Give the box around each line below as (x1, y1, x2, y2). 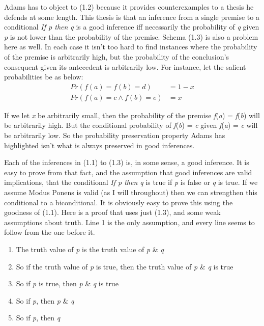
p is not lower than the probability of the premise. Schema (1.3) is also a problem (4, 31, 258, 42)
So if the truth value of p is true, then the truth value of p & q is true (16, 261, 233, 271)
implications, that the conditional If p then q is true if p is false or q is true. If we (4, 177, 258, 187)
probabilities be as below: (4, 71, 83, 82)
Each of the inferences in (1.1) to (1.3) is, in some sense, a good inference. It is (4, 157, 249, 168)
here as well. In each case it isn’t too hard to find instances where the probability (4, 41, 257, 52)
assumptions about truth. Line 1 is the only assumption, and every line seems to (4, 216, 255, 227)
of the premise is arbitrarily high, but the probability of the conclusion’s (4, 51, 229, 62)
